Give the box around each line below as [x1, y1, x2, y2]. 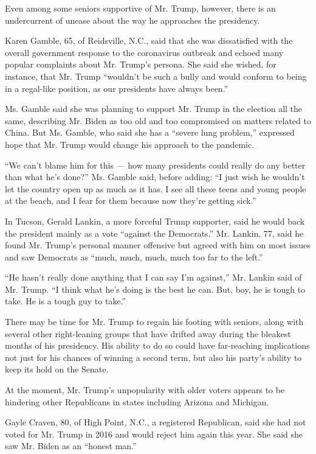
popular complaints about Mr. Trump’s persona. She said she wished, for [5, 58, 276, 71]
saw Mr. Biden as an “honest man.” [5, 439, 137, 452]
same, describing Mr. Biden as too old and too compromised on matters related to [5, 114, 311, 127]
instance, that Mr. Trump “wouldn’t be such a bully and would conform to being [5, 69, 307, 82]
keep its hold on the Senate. [5, 363, 109, 375]
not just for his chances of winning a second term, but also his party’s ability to [5, 351, 302, 363]
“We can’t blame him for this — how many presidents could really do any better [5, 158, 306, 171]
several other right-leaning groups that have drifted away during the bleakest [5, 327, 291, 340]
